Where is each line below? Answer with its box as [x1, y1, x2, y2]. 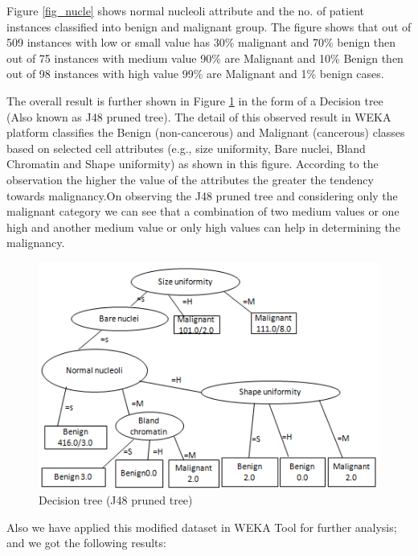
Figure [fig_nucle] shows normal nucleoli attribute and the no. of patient [6, 2, 365, 19]
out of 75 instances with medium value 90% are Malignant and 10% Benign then [6, 49, 404, 66]
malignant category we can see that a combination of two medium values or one [6, 203, 400, 220]
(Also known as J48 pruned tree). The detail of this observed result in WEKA [6, 108, 391, 125]
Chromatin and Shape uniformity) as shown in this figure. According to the [6, 155, 379, 172]
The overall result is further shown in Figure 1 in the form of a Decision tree [6, 92, 383, 109]
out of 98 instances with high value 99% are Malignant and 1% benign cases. [6, 65, 384, 82]
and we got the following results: [6, 534, 166, 551]
